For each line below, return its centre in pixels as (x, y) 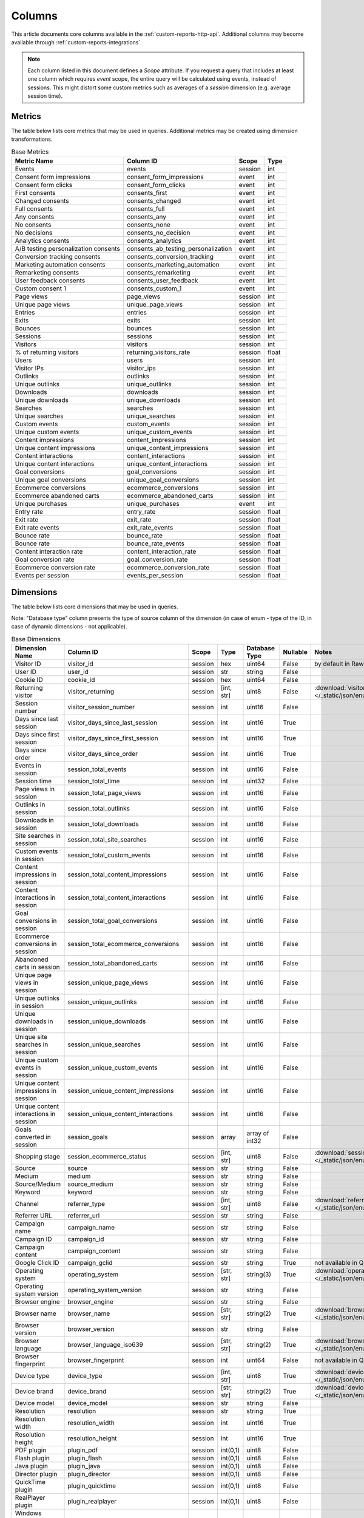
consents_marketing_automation (173, 264)
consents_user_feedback (162, 281)
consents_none (149, 225)
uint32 (256, 781)
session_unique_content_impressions (121, 1091)
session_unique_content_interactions (120, 1114)
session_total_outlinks (99, 809)
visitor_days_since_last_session (113, 723)
